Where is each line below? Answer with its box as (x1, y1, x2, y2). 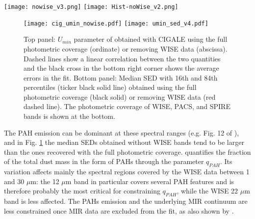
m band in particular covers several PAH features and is (65, 176, 234, 186)
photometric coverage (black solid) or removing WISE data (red (24, 91, 216, 102)
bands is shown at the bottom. (24, 111, 115, 121)
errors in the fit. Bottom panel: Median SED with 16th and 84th (24, 72, 218, 82)
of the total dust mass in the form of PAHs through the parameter (4, 156, 204, 166)
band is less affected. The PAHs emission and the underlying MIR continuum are (4, 196, 248, 206)
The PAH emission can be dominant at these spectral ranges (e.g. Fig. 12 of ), (4, 127, 239, 137)
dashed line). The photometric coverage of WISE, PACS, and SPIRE (24, 101, 230, 111)
